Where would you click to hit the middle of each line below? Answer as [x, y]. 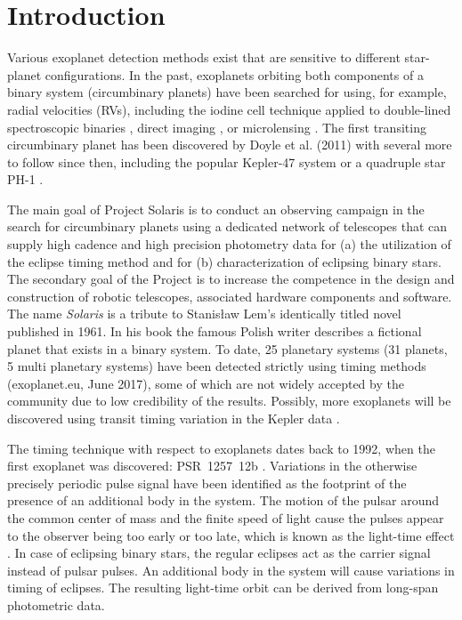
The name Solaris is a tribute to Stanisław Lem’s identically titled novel [204, 314]
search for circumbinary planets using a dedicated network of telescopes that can [227, 226]
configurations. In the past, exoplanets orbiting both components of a [234, 74]
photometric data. [56, 604]
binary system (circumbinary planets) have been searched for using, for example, [227, 92]
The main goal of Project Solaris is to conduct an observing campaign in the [216, 209]
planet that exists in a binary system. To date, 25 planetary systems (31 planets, [227, 348]
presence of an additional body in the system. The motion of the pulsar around [223, 500]
